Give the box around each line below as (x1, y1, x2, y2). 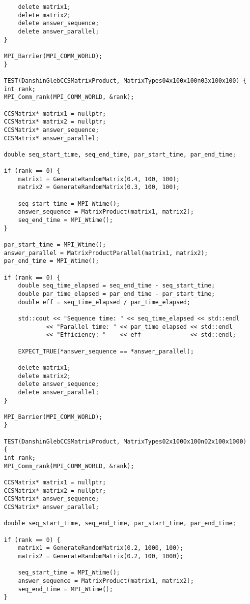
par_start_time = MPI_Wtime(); (4, 241, 106, 249)
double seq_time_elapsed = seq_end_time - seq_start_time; (18, 282, 215, 289)
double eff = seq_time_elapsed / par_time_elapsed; (18, 298, 191, 306)
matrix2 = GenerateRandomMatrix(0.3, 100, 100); (18, 184, 180, 191)
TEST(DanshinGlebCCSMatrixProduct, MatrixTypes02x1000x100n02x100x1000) (4, 438, 247, 445)
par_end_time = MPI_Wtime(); (4, 257, 99, 265)
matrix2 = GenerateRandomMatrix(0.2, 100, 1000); (18, 552, 184, 560)
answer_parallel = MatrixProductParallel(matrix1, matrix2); (4, 249, 208, 256)
